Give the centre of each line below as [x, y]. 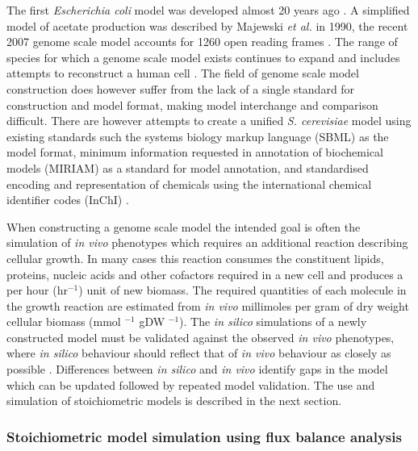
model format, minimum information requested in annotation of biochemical [195, 152]
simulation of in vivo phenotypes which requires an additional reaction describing [207, 242]
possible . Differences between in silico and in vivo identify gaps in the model [197, 369]
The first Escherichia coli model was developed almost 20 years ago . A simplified [208, 10]
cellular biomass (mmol [64, 322]
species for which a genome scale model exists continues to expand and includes [203, 57]
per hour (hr [37, 290]
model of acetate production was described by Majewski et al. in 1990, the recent [207, 25]
